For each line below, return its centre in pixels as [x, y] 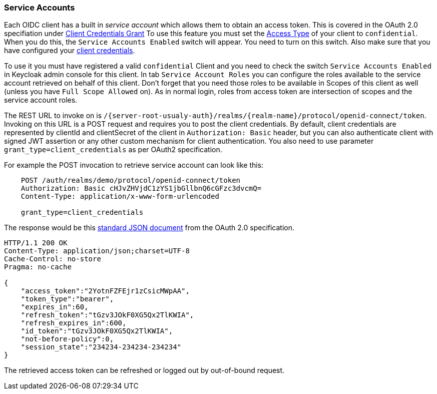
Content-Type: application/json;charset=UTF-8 [97, 251]
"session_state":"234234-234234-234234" [101, 347]
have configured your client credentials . [70, 51]
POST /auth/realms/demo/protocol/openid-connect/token [131, 180]
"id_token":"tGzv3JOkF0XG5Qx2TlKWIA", [97, 331]
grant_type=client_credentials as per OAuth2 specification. [113, 150]
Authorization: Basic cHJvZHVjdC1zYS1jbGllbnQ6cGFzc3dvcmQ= [141, 188]
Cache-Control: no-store [53, 259]
